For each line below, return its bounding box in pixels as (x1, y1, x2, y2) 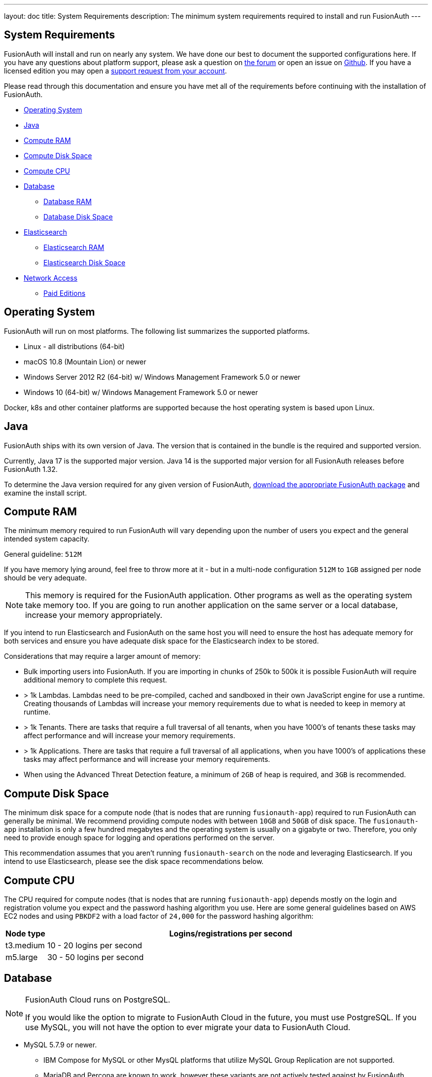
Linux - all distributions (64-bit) (24, 342, 125, 351)
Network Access (24, 273, 77, 282)
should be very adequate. (4, 574, 87, 582)
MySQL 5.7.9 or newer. (24, 1040, 97, 1049)
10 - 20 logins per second (47, 940, 143, 951)
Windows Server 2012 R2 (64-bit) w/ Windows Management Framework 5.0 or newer (24, 372, 301, 381)
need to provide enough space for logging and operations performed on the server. (4, 833, 275, 842)
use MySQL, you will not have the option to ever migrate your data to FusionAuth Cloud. (25, 1022, 351, 1032)
